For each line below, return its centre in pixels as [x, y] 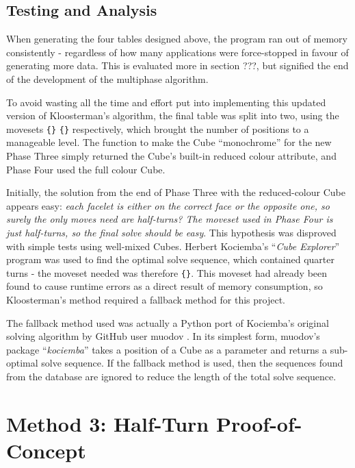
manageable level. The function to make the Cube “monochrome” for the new [169, 142]
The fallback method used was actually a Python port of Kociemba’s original [168, 322]
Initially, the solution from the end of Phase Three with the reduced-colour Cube [176, 192]
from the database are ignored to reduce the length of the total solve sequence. [171, 376]
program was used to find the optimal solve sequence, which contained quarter [170, 259]
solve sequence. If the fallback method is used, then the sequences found [192, 363]
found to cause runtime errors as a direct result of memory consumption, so [165, 286]
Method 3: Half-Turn [108, 423]
